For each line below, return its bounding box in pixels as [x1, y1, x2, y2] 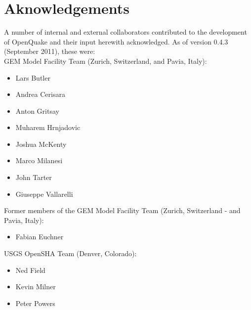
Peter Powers [15, 298, 55, 308]
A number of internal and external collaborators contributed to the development [4, 27, 247, 37]
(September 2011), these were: [4, 46, 95, 56]
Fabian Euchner [15, 231, 64, 242]
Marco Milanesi [15, 155, 63, 166]
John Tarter [15, 172, 52, 182]
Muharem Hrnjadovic [15, 122, 81, 133]
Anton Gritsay [15, 105, 59, 116]
